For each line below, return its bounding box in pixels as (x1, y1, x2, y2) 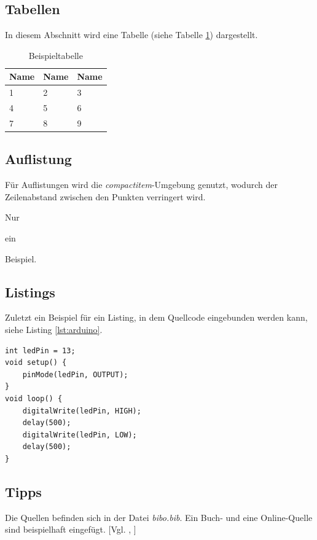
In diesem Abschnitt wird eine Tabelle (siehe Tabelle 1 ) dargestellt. (5, 28, 258, 41)
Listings (5, 282, 55, 301)
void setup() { (5, 358, 67, 367)
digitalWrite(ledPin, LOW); (22, 430, 137, 439)
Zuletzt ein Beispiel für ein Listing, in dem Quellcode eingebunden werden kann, (5, 311, 308, 324)
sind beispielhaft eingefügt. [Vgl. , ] (5, 523, 136, 536)
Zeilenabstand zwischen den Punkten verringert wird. (5, 190, 206, 203)
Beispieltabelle (28, 49, 83, 61)
